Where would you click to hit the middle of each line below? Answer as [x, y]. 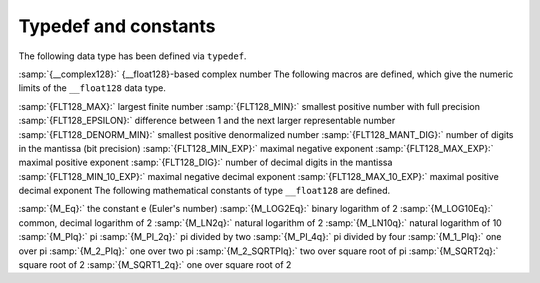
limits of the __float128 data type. [92, 88]
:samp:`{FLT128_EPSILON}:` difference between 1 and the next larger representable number [207, 121]
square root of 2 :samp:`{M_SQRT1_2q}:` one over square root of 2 [155, 265]
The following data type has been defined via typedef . [132, 56]
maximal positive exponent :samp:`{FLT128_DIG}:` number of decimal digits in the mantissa [205, 162]
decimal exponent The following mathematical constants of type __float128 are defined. [204, 191]
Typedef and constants [117, 26]
